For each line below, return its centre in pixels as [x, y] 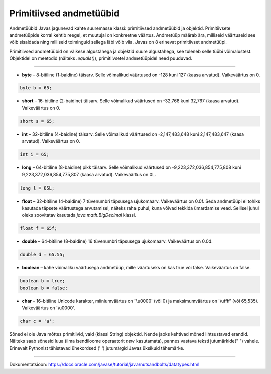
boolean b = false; [44, 288]
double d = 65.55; [42, 255]
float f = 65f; [38, 228]
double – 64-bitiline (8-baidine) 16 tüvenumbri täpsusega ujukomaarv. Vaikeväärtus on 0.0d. [117, 241]
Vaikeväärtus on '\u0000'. [48, 308]
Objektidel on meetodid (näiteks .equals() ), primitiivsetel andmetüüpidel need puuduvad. [101, 58]
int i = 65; [35, 155]
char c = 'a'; [37, 321]
